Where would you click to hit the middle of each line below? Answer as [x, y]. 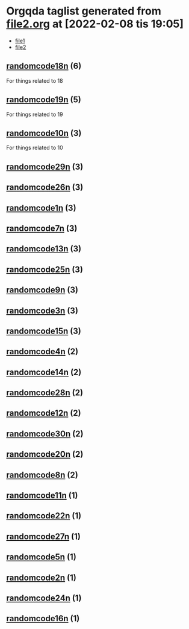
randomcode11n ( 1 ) [42, 496]
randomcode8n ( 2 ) [42, 475]
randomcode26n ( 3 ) [45, 188]
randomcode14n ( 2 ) [44, 372]
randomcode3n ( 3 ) [42, 310]
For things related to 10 [35, 148]
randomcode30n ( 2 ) [45, 434]
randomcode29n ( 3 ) [45, 166]
